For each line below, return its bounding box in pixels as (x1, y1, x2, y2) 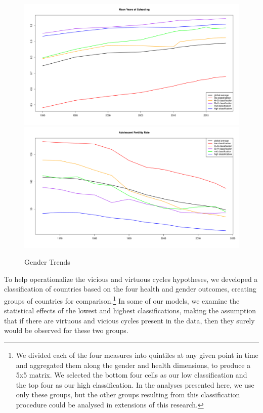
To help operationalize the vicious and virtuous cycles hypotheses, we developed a (4, 273, 258, 284)
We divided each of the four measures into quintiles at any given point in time (16, 350, 258, 360)
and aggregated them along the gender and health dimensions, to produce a (16, 359, 251, 370)
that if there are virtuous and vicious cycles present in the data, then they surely (4, 315, 255, 325)
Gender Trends (24, 257, 70, 267)
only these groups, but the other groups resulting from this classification (16, 389, 240, 400)
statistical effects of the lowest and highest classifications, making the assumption (4, 305, 256, 316)
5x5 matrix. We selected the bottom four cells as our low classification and (16, 369, 247, 380)
